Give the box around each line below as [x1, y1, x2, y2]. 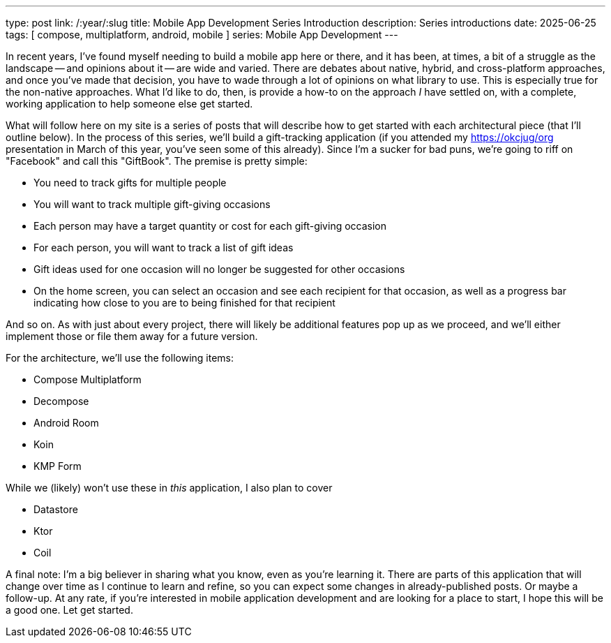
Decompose [33, 395, 89, 407]
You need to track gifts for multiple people [33, 177, 227, 189]
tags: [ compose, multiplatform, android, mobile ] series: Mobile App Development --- [6, 29, 398, 40]
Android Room [33, 417, 99, 429]
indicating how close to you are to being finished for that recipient [33, 297, 335, 309]
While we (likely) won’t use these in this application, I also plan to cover [6, 482, 333, 494]
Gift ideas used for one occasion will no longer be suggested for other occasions [33, 263, 405, 275]
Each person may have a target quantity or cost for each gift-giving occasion [33, 220, 387, 232]
